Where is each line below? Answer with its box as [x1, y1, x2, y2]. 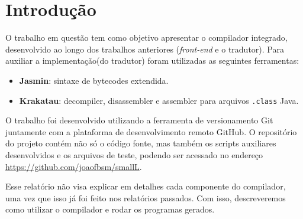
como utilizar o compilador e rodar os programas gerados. [5, 203, 215, 215]
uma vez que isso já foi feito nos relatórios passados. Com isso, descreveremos [5, 191, 286, 204]
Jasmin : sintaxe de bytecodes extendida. [19, 74, 169, 86]
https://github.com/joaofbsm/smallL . [5, 160, 142, 172]
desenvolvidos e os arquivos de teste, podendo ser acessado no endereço [5, 148, 263, 161]
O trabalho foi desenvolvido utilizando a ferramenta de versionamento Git [5, 114, 273, 126]
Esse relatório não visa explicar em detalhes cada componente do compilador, [5, 180, 286, 192]
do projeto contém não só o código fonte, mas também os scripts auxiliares [5, 137, 276, 149]
